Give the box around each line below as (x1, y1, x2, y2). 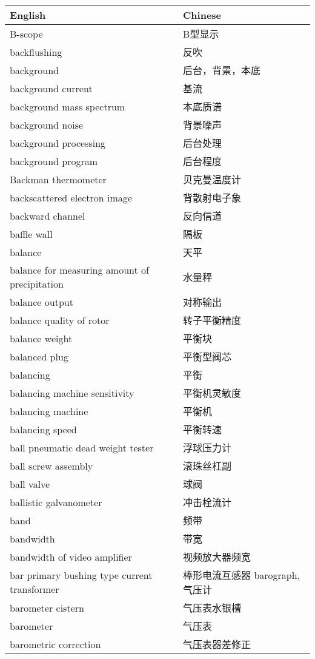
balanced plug (10, 349, 68, 363)
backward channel (10, 208, 85, 223)
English (10, 8, 46, 22)
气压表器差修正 (183, 637, 251, 651)
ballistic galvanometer (10, 495, 102, 509)
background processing (10, 135, 106, 150)
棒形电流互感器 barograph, (183, 568, 300, 582)
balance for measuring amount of (10, 263, 149, 277)
